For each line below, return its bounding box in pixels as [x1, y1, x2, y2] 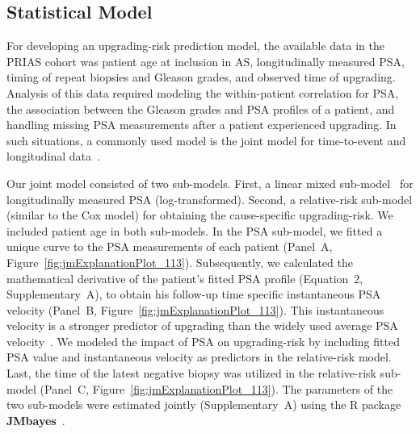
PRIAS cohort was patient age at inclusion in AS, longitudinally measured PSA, [6, 52, 405, 69]
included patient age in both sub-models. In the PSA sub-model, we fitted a [6, 222, 383, 239]
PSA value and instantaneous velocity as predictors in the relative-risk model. [6, 348, 392, 365]
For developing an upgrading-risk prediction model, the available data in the [6, 37, 384, 54]
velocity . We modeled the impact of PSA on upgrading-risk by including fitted [6, 332, 400, 349]
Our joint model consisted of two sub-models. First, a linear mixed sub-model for [6, 174, 414, 191]
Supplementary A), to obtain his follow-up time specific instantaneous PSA [6, 286, 381, 303]
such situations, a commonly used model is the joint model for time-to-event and [6, 131, 406, 148]
